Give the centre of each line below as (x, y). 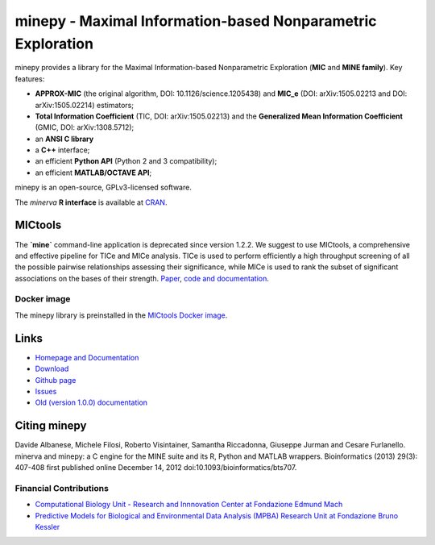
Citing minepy (51, 426)
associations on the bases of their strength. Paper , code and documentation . (142, 278)
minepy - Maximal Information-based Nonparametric (196, 21)
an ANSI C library (64, 139)
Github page (56, 380)
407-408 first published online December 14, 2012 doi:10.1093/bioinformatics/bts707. (156, 468)
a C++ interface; (62, 150)
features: (30, 79)
